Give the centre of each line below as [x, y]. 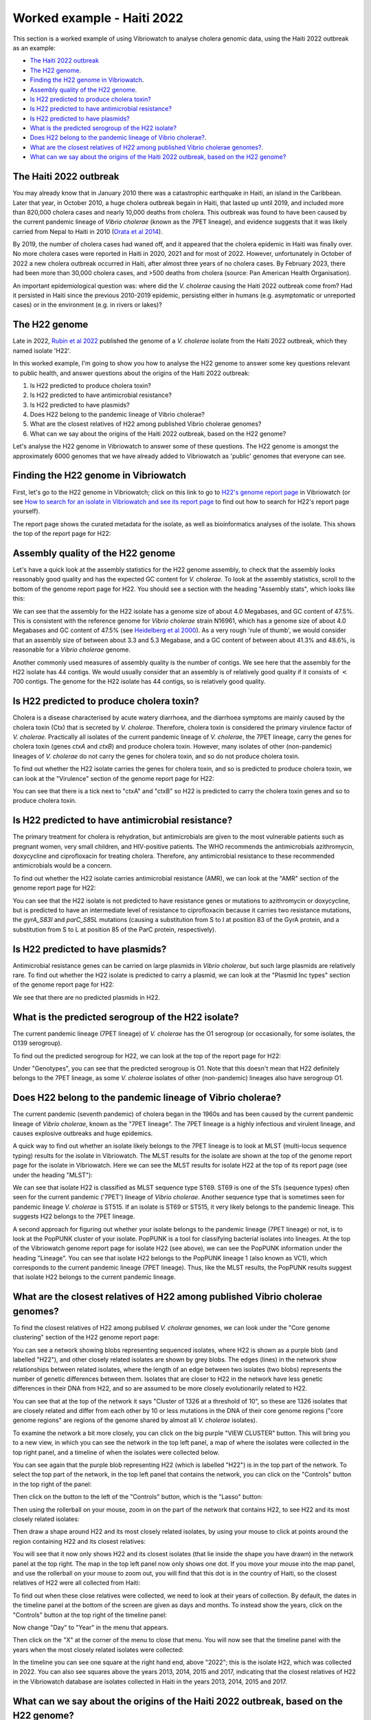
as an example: [34, 47]
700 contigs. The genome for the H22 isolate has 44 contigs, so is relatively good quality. [139, 682]
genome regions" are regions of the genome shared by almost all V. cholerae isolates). [135, 1420]
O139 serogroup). [37, 1043]
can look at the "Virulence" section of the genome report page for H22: [113, 778]
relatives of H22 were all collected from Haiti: [77, 1583]
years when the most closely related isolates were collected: [98, 1649]
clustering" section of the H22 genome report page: [86, 1337]
